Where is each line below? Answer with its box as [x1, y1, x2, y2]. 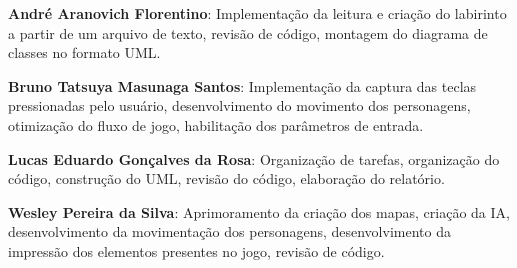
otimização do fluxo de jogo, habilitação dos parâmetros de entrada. [8, 114, 424, 135]
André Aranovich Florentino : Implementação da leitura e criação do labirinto [8, 3, 507, 23]
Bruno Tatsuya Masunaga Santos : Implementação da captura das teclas [8, 75, 477, 96]
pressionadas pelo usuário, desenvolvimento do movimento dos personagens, [8, 95, 471, 116]
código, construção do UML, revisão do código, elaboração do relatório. [8, 168, 445, 189]
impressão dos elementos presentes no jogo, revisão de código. [8, 240, 385, 261]
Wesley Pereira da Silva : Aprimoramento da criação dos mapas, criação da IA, [8, 201, 510, 222]
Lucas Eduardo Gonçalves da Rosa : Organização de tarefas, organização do [8, 148, 500, 169]
